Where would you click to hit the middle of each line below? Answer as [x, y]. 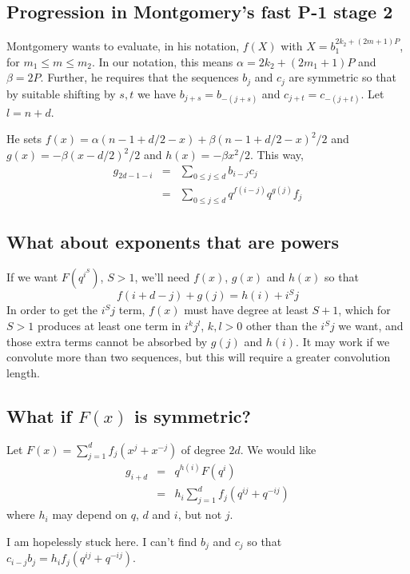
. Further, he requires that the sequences [139, 77]
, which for [364, 310]
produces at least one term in [109, 326]
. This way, [277, 155]
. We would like [278, 449]
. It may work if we [343, 341]
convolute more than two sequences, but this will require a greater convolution [199, 357]
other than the [281, 326]
